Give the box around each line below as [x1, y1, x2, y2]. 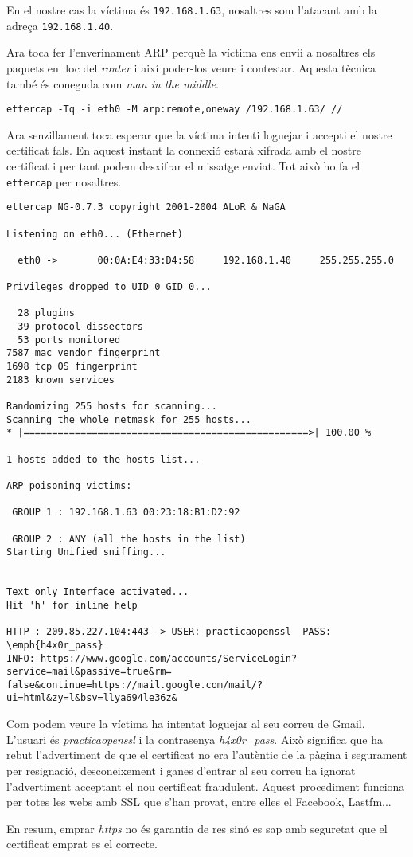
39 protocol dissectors [18, 321, 143, 333]
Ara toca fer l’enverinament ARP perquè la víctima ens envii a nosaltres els [6, 44, 376, 61]
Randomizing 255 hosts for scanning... [6, 401, 217, 413]
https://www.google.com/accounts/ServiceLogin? [40, 652, 298, 664]
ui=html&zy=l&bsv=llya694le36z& [6, 692, 177, 704]
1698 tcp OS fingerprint [6, 361, 138, 373]
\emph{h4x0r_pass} [6, 639, 103, 651]
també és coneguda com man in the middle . [6, 75, 219, 92]
